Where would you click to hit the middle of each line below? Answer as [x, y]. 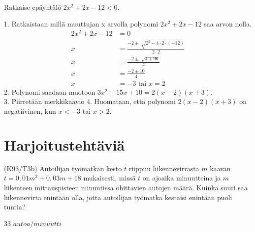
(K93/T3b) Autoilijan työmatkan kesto [63, 168]
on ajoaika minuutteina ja [182, 178]
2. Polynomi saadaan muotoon [50, 91]
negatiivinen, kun [30, 111]
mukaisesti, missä [110, 178]
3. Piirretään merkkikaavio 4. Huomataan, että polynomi [90, 101]
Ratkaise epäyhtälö [33, 7]
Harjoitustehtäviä [64, 144]
